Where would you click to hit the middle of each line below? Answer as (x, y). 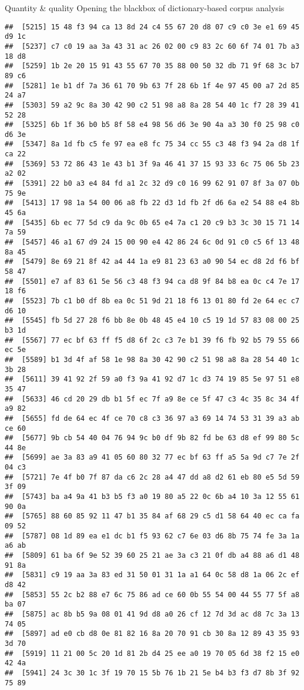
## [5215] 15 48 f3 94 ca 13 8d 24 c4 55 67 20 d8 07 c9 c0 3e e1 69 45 (152, 27)
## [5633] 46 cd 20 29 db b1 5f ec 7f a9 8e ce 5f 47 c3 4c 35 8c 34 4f (152, 399)
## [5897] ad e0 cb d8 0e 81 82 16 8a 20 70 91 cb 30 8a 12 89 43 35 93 (152, 634)
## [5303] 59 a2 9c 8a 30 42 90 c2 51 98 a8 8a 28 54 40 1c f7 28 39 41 (152, 105)
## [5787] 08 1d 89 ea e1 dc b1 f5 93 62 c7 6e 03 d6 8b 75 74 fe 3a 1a (152, 536)
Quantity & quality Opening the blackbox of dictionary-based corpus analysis (145, 8)
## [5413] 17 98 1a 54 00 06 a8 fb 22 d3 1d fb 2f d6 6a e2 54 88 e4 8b (152, 203)
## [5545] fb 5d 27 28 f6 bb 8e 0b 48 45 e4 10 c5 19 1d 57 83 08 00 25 (152, 321)
